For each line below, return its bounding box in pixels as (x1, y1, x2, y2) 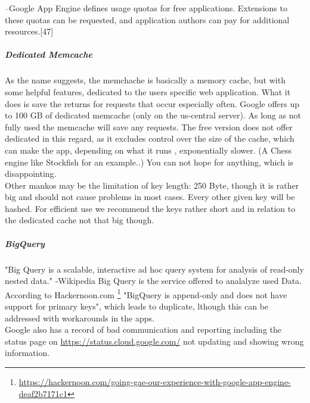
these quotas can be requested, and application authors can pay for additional (5, 13, 290, 26)
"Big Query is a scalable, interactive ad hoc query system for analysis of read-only (5, 263, 304, 275)
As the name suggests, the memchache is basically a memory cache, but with (5, 74, 286, 86)
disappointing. (5, 167, 57, 180)
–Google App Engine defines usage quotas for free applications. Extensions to (5, 2, 287, 14)
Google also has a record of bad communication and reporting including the (5, 323, 282, 336)
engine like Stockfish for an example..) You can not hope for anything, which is (5, 155, 294, 168)
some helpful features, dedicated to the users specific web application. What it (5, 85, 291, 98)
